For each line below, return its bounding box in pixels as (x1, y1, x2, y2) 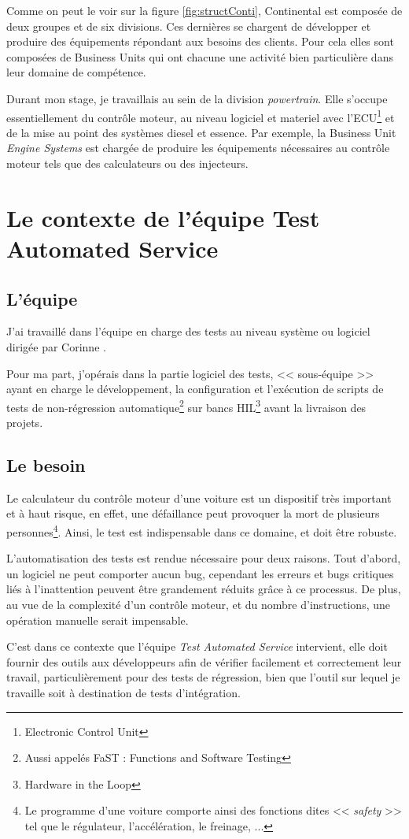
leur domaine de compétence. (6, 64, 146, 80)
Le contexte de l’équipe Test (6, 201, 320, 233)
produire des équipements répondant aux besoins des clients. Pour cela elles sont (6, 33, 394, 50)
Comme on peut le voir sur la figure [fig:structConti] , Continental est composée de (6, 2, 403, 18)
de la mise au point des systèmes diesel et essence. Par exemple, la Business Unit (6, 124, 396, 140)
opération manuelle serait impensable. (6, 611, 189, 628)
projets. (6, 414, 43, 430)
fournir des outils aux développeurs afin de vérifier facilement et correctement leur (6, 653, 402, 670)
